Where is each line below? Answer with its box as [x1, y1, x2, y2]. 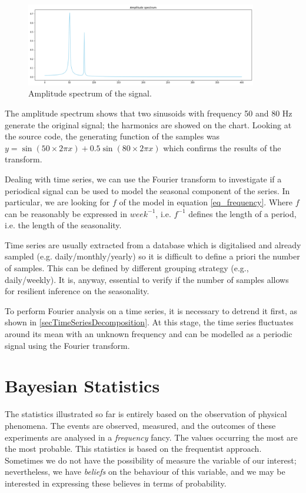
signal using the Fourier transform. [5, 339, 130, 351]
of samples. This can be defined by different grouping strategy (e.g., [5, 262, 249, 274]
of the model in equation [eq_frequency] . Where [119, 196, 292, 208]
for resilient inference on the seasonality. [5, 285, 149, 297]
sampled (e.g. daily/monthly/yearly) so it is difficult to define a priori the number [5, 250, 300, 262]
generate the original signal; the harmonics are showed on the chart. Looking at [5, 118, 292, 131]
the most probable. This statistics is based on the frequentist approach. [5, 442, 262, 455]
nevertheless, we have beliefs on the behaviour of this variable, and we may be [5, 465, 285, 478]
